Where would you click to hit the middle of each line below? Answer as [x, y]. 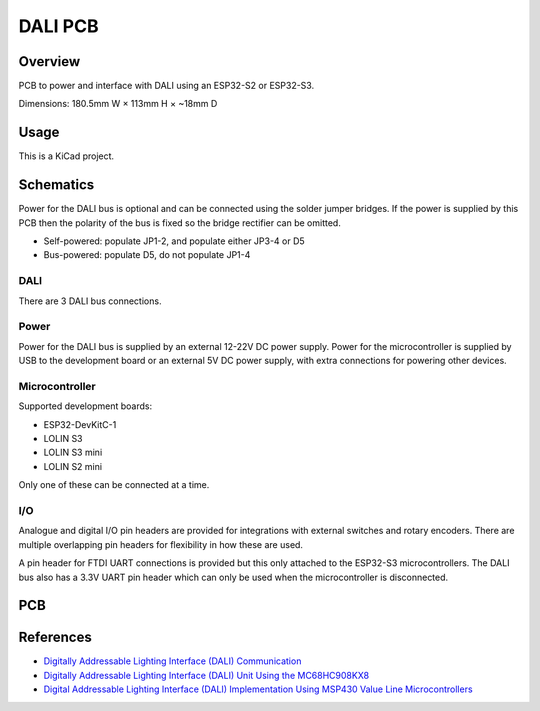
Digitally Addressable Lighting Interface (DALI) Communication [172, 661]
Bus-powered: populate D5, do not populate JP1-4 [147, 255]
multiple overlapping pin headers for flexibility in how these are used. [161, 544]
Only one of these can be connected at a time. [114, 485]
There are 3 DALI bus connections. [90, 301]
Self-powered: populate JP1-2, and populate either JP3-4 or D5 [174, 241]
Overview [49, 61]
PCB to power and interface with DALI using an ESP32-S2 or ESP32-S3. [166, 86]
